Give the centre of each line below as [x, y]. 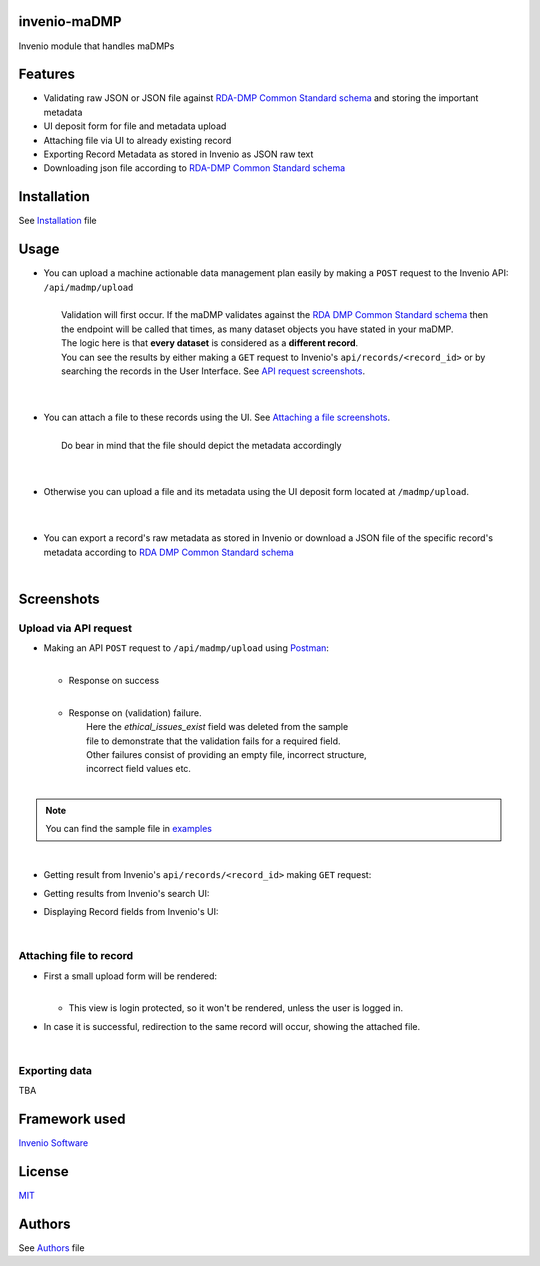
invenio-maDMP [70, 21]
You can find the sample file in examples [128, 829]
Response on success [114, 680]
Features [46, 74]
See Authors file [51, 1247]
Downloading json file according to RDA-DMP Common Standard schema [194, 168]
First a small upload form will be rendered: [130, 976]
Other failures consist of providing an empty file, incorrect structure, [226, 754]
